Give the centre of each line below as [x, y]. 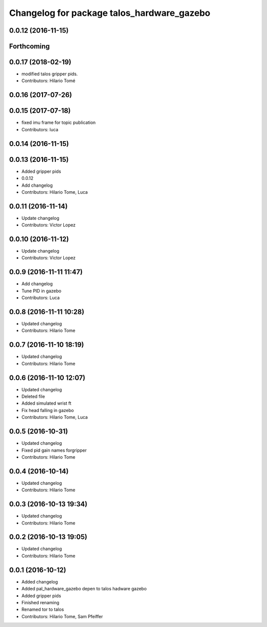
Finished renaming [40, 602]
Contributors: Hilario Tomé [48, 81]
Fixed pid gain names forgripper [54, 450]
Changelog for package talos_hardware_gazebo [110, 13]
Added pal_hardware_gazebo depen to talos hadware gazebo [84, 589]
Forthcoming [29, 46]
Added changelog [40, 581]
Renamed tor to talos [43, 610]
